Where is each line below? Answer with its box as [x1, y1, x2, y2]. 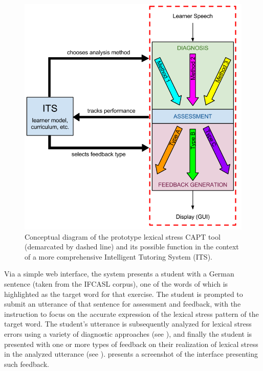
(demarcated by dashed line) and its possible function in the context [25, 241, 239, 252]
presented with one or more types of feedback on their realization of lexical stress [4, 338, 258, 349]
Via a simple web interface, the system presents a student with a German [4, 268, 234, 279]
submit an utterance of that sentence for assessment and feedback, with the [4, 298, 241, 309]
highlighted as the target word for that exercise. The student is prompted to [4, 288, 243, 299]
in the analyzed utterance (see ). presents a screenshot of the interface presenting [4, 349, 258, 359]
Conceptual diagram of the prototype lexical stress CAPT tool [25, 231, 221, 242]
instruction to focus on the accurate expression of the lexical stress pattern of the [4, 308, 259, 319]
